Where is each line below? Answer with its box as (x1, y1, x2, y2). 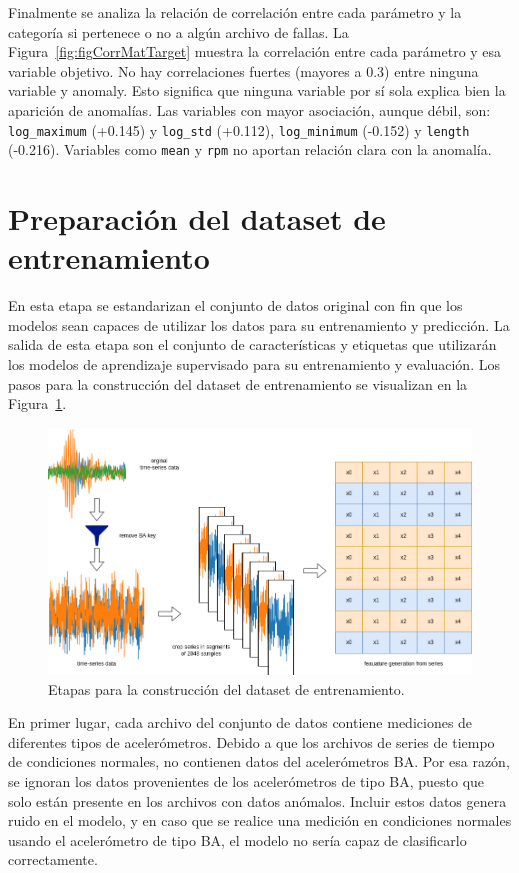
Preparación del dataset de (8, 198, 386, 239)
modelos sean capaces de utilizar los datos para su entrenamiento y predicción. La (8, 314, 510, 335)
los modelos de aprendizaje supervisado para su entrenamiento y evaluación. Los (8, 353, 500, 374)
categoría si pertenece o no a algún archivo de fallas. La (8, 21, 349, 42)
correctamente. (8, 849, 98, 870)
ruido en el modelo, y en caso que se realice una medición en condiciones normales (8, 810, 512, 831)
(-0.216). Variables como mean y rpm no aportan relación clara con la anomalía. (8, 139, 492, 160)
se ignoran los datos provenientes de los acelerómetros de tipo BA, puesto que (8, 770, 485, 791)
